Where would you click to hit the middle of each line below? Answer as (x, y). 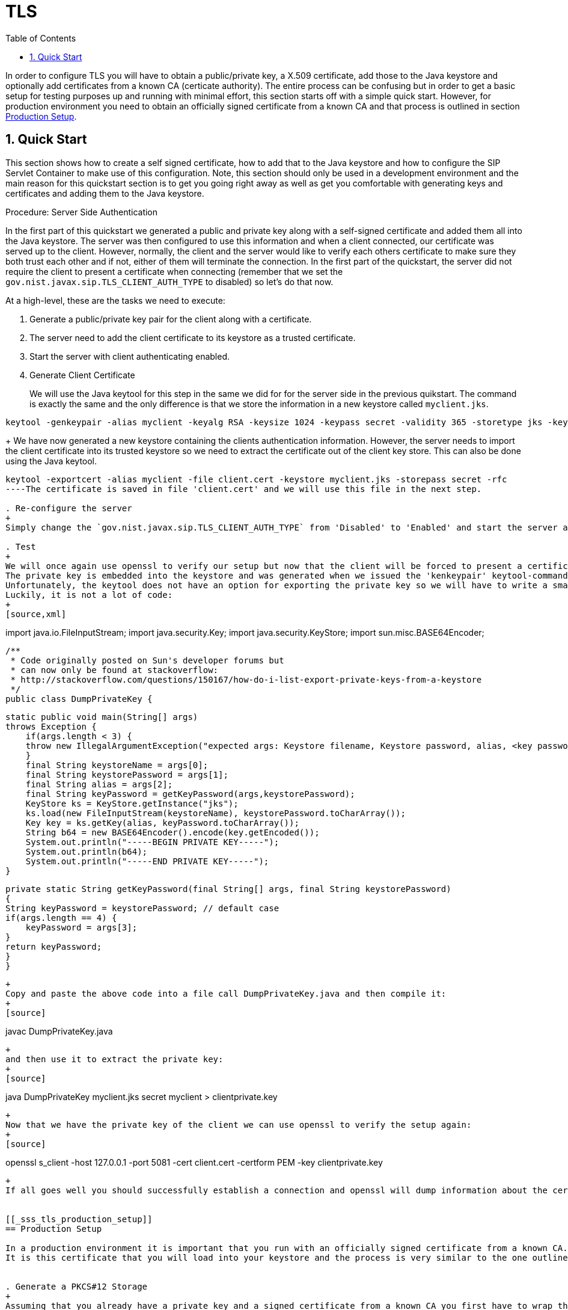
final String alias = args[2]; (99, 784)
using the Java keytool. (51, 461)
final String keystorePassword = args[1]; (127, 774)
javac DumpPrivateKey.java (59, 1031)
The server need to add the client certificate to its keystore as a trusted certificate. (193, 337)
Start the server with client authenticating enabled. (130, 356)
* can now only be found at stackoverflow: (115, 670)
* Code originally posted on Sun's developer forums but (147, 660)
